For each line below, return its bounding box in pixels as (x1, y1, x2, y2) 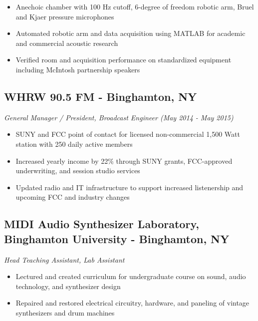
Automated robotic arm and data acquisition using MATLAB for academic (15, 28, 246, 38)
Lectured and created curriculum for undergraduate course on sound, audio (15, 271, 246, 282)
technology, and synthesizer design (15, 281, 121, 291)
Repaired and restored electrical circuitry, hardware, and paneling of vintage (15, 298, 250, 308)
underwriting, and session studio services (15, 165, 140, 176)
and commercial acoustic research (15, 37, 118, 48)
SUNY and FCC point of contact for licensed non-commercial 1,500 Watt (15, 129, 240, 139)
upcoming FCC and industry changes (15, 192, 130, 202)
